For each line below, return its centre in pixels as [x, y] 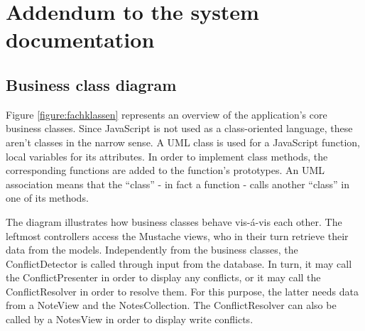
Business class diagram [91, 84]
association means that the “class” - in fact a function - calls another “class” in [178, 184]
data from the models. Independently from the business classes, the [152, 250]
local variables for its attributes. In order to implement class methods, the [167, 156]
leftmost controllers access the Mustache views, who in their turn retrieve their [177, 235]
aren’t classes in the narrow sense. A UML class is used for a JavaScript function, [183, 142]
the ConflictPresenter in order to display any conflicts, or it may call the [163, 277]
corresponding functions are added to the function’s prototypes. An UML [165, 170]
